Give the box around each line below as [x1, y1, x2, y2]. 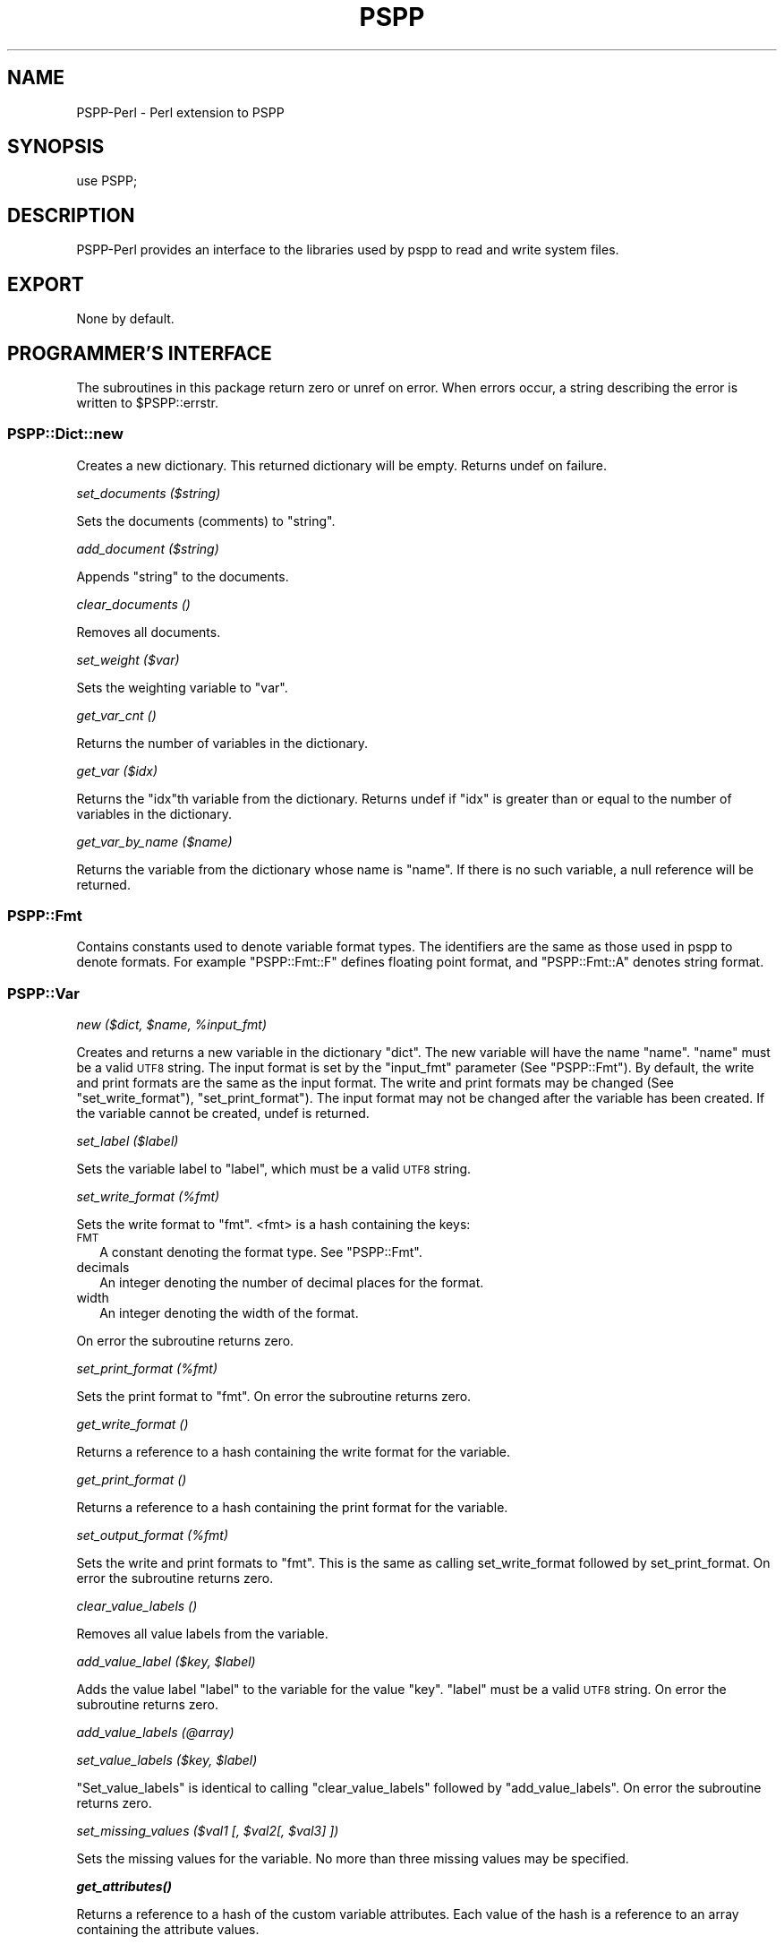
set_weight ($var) [76, 651, 180, 667]
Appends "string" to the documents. [76, 568, 289, 584]
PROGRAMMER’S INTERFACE [7, 341, 272, 365]
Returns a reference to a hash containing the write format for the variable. [76, 1444, 511, 1460]
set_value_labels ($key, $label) [76, 1752, 258, 1768]
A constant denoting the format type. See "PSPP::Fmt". [99, 1244, 422, 1260]
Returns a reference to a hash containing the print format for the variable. [76, 1500, 508, 1516]
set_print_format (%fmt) [76, 1361, 218, 1377]
